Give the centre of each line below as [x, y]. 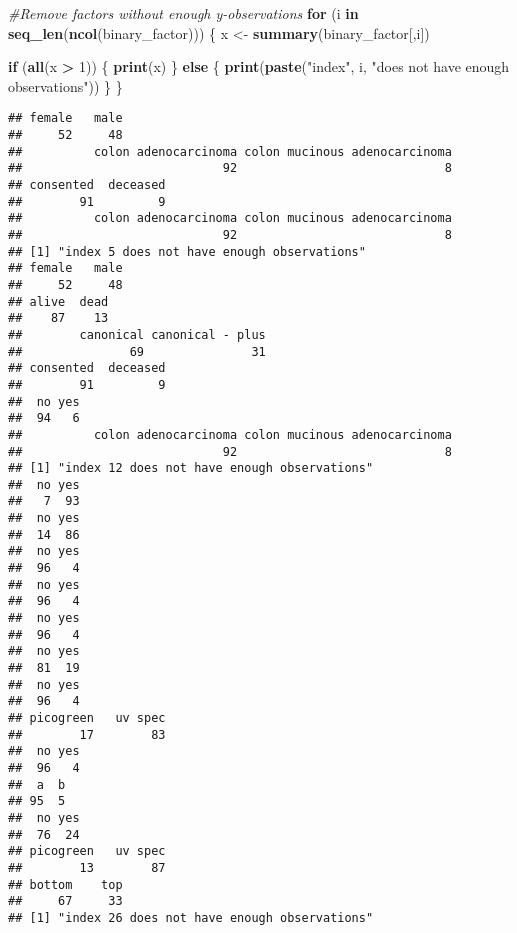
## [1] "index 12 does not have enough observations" [191, 468]
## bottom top [65, 884]
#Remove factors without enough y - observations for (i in [183, 13]
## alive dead [58, 301]
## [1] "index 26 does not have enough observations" [191, 917]
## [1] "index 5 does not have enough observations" [187, 251]
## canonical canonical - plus [137, 334]
